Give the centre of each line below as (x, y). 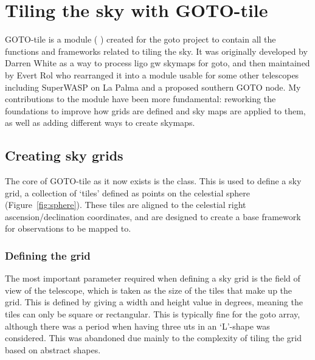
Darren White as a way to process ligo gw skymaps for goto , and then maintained (157, 63)
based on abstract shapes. (53, 349)
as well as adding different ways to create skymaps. (100, 123)
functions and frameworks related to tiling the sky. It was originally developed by (156, 51)
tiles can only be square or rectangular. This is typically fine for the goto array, (153, 314)
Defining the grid (48, 255)
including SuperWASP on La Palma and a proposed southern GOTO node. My (153, 87)
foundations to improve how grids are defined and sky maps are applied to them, (155, 110)
